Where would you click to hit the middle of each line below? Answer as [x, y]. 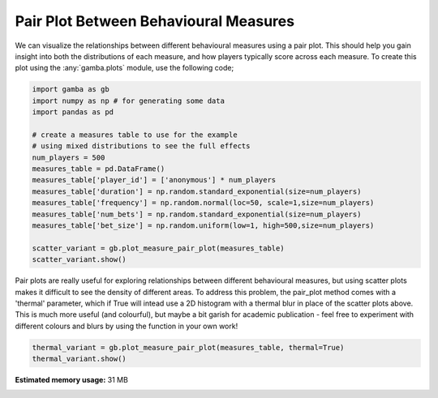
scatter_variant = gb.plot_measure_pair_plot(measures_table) [158, 248]
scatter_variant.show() [79, 260]
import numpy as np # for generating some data [128, 101]
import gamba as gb [71, 90]
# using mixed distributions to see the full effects [141, 146]
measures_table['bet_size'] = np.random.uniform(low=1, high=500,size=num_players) [203, 226]
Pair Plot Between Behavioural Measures [155, 21]
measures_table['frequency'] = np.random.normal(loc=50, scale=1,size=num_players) [203, 203]
